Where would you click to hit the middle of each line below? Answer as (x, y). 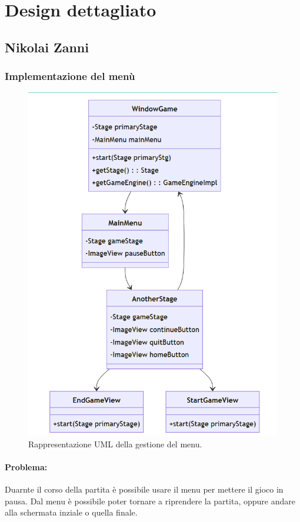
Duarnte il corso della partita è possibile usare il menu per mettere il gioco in (144, 489)
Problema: (26, 466)
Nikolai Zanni (47, 47)
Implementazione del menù (70, 76)
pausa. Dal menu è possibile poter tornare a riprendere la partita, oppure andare (150, 501)
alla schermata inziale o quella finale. (71, 512)
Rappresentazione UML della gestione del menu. (115, 444)
